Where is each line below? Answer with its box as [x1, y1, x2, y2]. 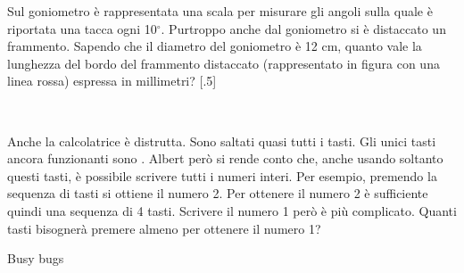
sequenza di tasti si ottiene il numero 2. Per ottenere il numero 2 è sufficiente [7, 184, 428, 203]
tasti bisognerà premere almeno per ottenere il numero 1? [7, 219, 321, 237]
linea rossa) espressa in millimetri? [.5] [7, 71, 217, 90]
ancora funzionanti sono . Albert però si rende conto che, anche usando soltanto [7, 149, 443, 168]
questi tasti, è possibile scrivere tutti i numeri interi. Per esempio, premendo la [7, 166, 437, 185]
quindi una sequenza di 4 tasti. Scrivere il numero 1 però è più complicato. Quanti [7, 201, 457, 219]
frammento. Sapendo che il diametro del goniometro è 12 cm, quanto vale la [7, 37, 422, 55]
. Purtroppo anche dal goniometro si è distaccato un [161, 19, 446, 37]
